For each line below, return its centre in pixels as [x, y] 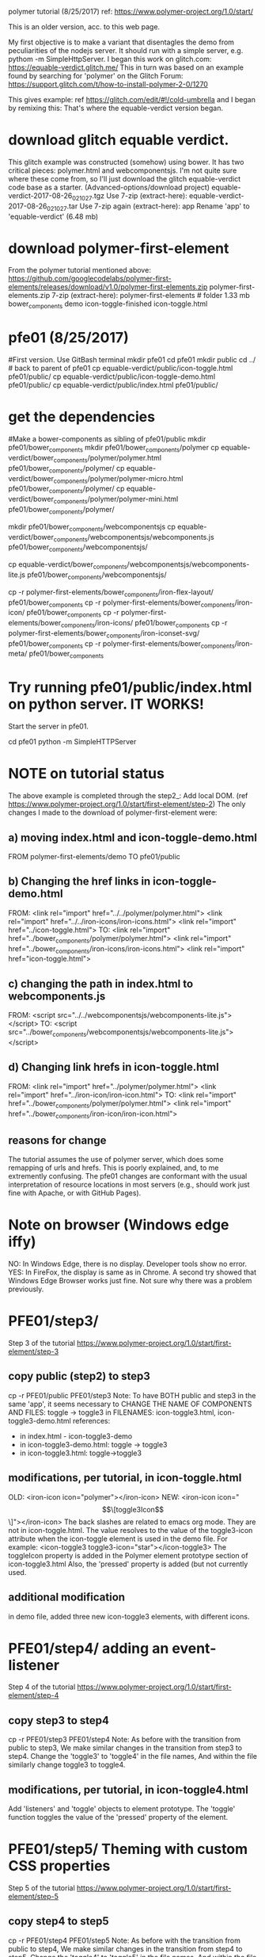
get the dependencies [82, 417]
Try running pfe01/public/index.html [130, 688]
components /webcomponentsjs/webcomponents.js [134, 538]
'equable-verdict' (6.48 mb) [53, 216]
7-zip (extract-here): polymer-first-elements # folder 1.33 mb [151, 296]
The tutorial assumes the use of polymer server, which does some [116, 1160]
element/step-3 [34, 1351]
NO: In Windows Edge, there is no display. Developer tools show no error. [128, 1264]
